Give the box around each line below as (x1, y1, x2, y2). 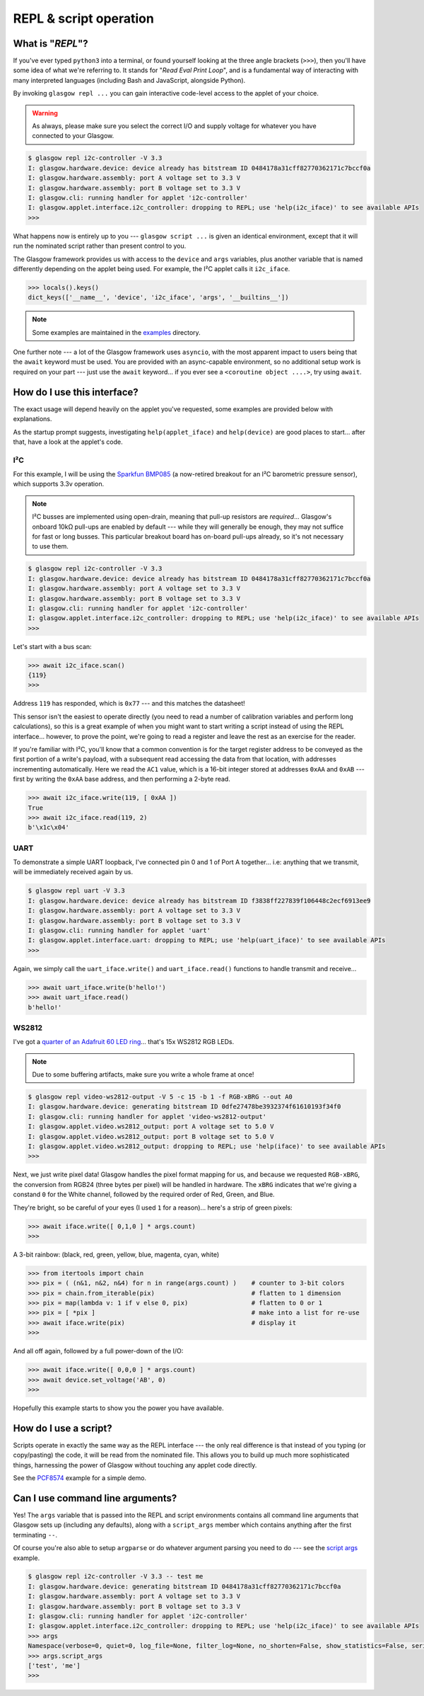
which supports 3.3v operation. (13, 480, 105, 488)
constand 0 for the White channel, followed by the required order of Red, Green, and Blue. (13, 1190, 275, 1199)
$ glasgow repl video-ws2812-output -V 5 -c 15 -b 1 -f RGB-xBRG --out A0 (28, 1093, 293, 1101)
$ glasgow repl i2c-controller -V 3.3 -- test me (28, 1572, 204, 1581)
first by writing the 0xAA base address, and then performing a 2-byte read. (13, 775, 231, 784)
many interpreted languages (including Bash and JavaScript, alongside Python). (13, 76, 246, 84)
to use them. (32, 542, 69, 551)
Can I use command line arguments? (13, 1492, 177, 1504)
